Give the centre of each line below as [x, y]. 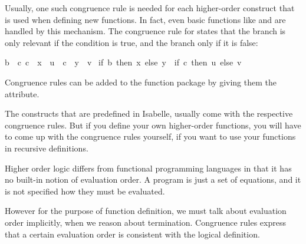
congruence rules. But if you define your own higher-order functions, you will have [153, 125]
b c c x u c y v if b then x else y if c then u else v [123, 62]
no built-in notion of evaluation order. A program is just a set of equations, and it [153, 179]
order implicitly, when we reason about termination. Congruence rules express [145, 222]
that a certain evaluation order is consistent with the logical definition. [132, 234]
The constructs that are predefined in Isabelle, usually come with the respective [149, 113]
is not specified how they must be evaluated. [85, 191]
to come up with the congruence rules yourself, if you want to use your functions [150, 136]
